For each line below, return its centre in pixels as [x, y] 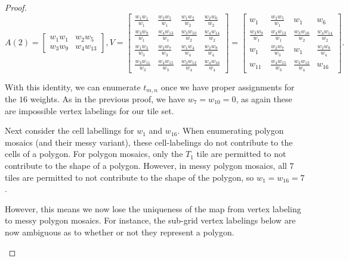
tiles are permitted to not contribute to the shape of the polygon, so [129, 177]
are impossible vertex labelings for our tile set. [89, 110]
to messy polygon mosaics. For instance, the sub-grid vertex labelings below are [150, 220]
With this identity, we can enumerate [73, 87]
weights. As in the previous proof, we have [108, 98]
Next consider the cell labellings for [70, 130]
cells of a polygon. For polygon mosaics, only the [94, 154]
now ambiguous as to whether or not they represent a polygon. [120, 232]
